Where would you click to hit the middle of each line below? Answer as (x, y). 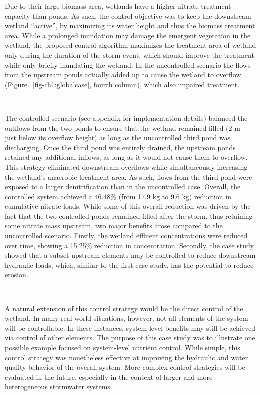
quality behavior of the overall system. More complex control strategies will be (125, 367)
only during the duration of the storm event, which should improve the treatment (129, 55)
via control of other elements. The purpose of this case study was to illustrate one (130, 338)
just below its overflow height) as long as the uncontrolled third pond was (118, 138)
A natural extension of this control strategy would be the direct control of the (124, 308)
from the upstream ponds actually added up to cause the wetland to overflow (123, 75)
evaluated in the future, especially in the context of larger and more (109, 377)
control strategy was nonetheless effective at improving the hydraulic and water (126, 357)
